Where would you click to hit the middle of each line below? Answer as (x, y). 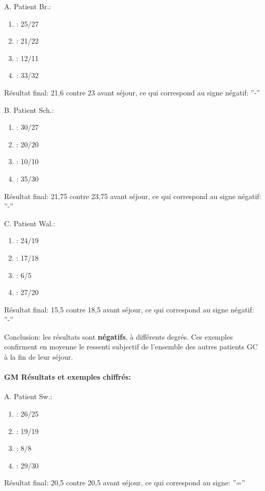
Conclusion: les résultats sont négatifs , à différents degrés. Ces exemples (119, 336)
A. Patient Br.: (28, 6)
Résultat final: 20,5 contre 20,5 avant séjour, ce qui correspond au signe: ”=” (125, 483)
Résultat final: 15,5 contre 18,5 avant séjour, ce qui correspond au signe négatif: (129, 309)
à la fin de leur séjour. (39, 357)
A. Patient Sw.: (28, 396)
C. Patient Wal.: (30, 223)
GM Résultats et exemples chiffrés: (68, 377)
